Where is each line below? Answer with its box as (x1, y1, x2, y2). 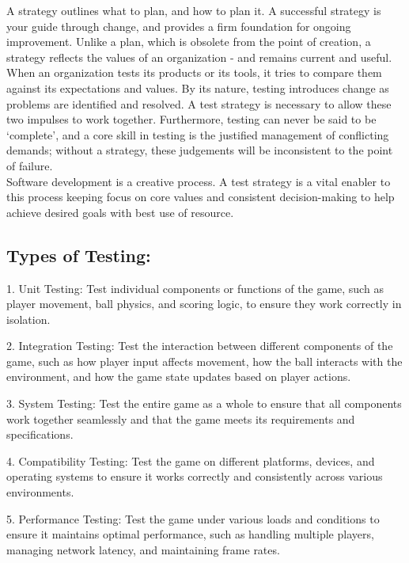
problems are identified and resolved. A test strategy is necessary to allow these (6, 95, 392, 112)
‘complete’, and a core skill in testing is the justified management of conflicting (6, 126, 389, 143)
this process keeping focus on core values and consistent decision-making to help (6, 188, 395, 205)
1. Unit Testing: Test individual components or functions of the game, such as (6, 280, 384, 296)
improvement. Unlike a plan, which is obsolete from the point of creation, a (6, 33, 371, 50)
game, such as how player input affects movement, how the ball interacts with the (6, 352, 403, 369)
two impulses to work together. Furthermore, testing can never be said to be (6, 111, 377, 127)
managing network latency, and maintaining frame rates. (6, 541, 280, 557)
